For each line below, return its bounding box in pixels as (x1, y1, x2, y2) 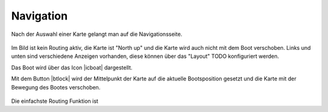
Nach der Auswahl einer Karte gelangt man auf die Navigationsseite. (11, 30, 182, 38)
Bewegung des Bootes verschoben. (11, 83, 101, 91)
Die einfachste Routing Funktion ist (11, 97, 98, 105)
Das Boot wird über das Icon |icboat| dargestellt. (11, 64, 133, 71)
